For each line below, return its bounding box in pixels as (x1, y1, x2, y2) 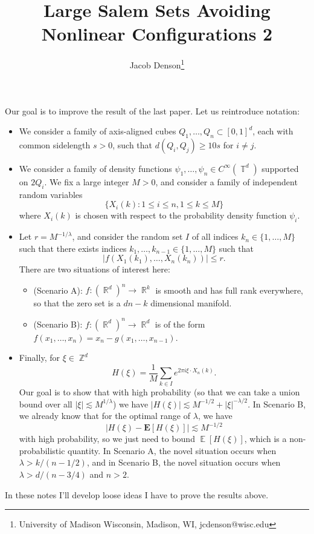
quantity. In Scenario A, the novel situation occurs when (68, 444, 277, 457)
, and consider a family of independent (155, 175, 298, 188)
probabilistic (19, 444, 65, 457)
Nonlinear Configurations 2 (41, 21, 273, 46)
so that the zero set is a (33, 297, 121, 309)
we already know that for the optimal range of (19, 409, 191, 422)
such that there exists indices (19, 242, 127, 254)
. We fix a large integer (44, 175, 129, 188)
